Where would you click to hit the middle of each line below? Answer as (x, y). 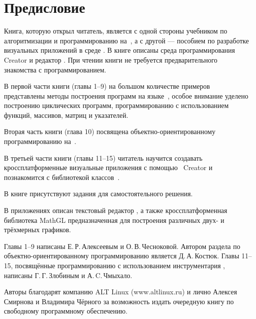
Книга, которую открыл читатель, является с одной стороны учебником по (116, 31)
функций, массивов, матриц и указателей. (66, 115)
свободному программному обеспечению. (66, 311)
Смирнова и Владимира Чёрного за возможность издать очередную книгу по (119, 301)
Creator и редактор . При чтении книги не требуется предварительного (111, 59)
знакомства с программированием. (55, 69)
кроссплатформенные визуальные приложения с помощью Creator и (108, 167)
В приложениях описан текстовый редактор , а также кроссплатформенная (116, 210)
